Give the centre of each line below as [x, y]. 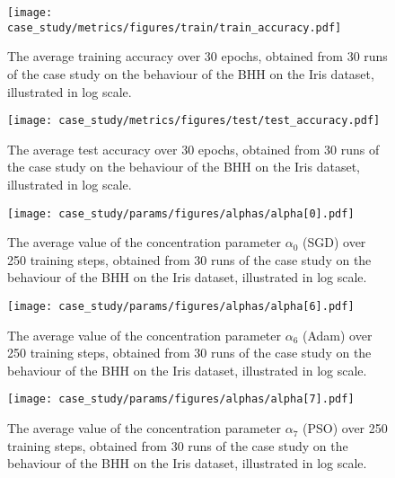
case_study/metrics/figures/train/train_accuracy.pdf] [175, 27]
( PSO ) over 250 [345, 428]
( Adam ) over [338, 335]
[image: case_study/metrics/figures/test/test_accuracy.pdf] [194, 121]
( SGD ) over [334, 242]
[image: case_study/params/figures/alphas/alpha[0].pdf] [181, 213]
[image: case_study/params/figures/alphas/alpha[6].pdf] [181, 306]
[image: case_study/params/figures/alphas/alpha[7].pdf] [181, 399]
